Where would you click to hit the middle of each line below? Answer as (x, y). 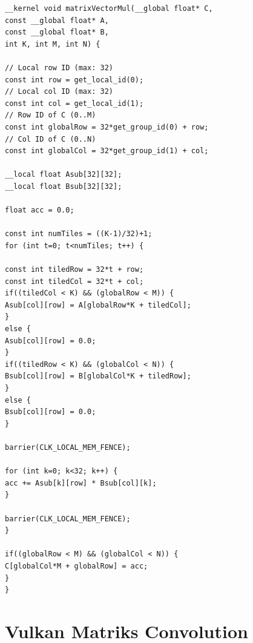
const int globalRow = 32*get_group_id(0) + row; (107, 127)
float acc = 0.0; (40, 210)
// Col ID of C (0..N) (51, 139)
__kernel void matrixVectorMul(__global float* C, (109, 8)
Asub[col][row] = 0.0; (51, 341)
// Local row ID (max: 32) (59, 68)
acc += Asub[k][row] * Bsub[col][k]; (81, 483)
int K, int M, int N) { (53, 44)
